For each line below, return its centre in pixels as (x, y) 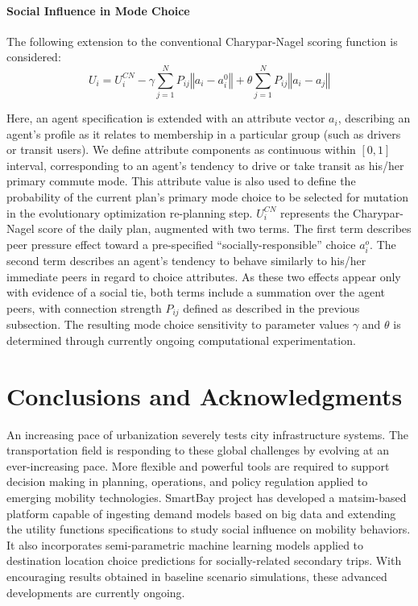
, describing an (374, 118)
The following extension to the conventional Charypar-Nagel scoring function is (202, 41)
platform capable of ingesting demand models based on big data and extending (201, 513)
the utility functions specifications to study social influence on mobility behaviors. (209, 529)
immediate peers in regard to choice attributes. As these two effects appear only (204, 276)
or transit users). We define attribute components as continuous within (181, 149)
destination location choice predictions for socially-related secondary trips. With (204, 560)
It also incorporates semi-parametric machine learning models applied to (185, 544)
